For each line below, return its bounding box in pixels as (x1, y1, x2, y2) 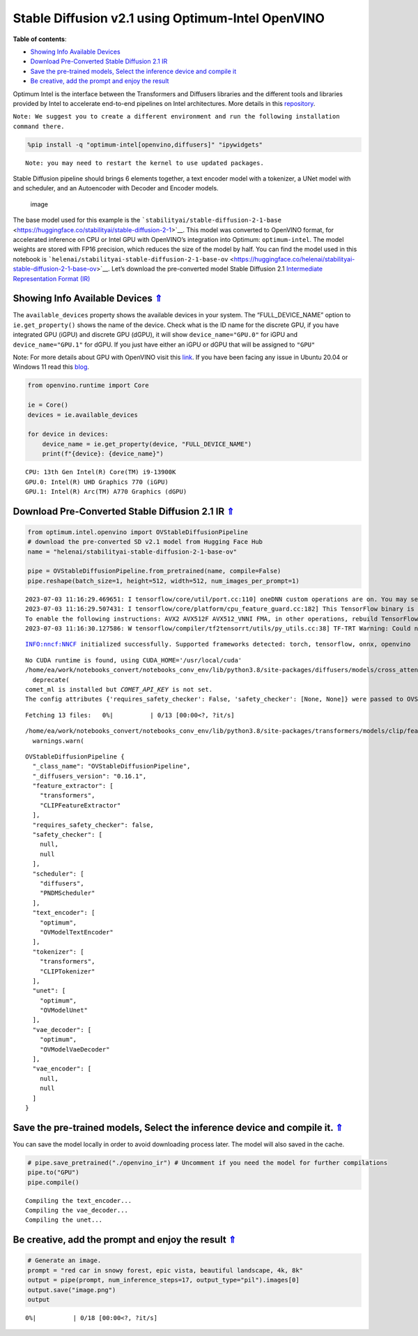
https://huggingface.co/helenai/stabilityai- (233, 255, 355, 263)
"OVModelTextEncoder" (39, 928, 114, 936)
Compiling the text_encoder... (25, 1197, 132, 1204)
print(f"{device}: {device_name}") (42, 450, 164, 458)
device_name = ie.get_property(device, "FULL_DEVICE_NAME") (42, 440, 252, 448)
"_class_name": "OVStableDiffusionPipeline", (32, 762, 191, 771)
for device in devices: (27, 430, 109, 439)
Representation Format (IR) (13, 274, 91, 282)
